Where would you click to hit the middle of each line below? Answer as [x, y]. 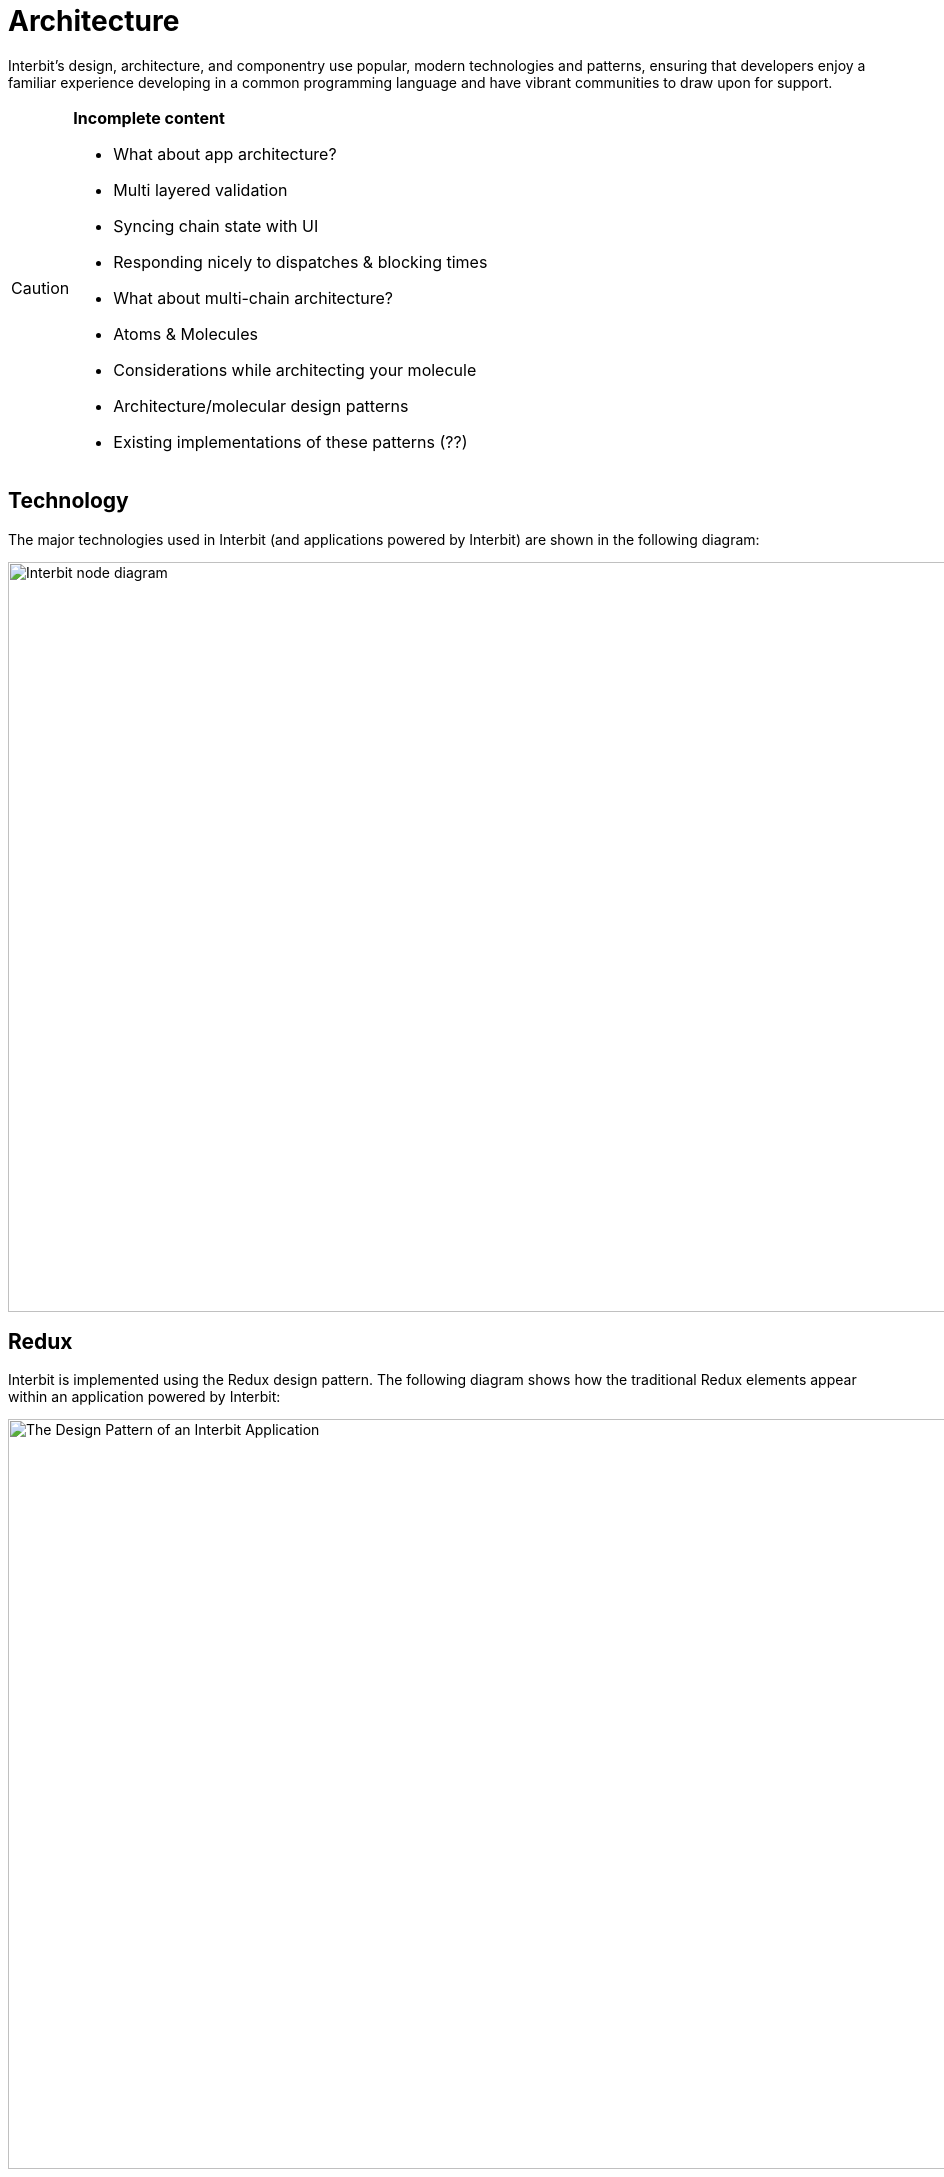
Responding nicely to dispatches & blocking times [300, 261]
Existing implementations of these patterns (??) [290, 441]
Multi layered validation [200, 189]
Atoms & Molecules [185, 333]
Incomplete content [149, 117]
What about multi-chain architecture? [253, 297]
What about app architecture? [225, 153]
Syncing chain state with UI [216, 225]
